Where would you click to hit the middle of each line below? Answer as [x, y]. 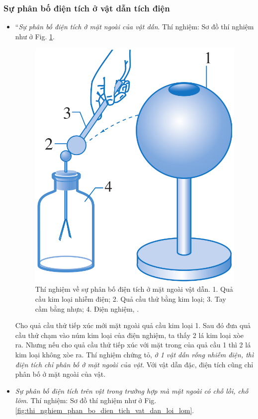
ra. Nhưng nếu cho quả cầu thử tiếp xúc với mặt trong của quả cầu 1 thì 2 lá [133, 345]
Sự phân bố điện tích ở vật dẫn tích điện [87, 8]
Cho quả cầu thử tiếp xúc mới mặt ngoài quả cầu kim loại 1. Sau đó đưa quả [133, 325]
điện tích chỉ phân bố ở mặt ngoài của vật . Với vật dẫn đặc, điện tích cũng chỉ [134, 364]
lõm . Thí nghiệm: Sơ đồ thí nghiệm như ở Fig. [86, 400]
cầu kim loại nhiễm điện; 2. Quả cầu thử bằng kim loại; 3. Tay [130, 299]
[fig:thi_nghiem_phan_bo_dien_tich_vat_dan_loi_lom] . [105, 410]
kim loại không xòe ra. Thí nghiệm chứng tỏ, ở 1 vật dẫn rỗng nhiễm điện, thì [134, 354]
